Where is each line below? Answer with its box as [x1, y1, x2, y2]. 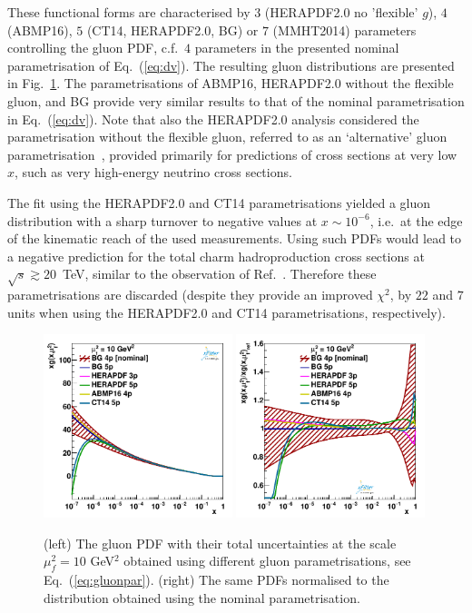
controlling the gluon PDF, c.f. [7, 38, 179, 57]
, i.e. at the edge [369, 211, 463, 230]
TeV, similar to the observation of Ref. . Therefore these [62, 264, 377, 283]
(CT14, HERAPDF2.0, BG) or [86, 20, 259, 39]
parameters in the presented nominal [194, 38, 399, 57]
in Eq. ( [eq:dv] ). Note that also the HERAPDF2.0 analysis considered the [7, 109, 419, 128]
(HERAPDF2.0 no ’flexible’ [264, 3, 418, 21]
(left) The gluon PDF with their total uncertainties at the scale [44, 533, 397, 552]
